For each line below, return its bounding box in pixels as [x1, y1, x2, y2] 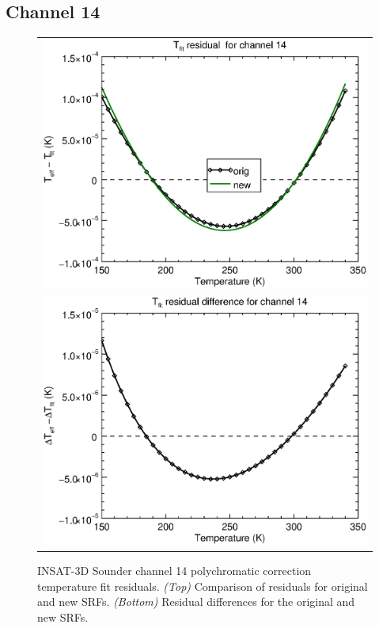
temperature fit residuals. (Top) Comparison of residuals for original [37, 577, 368, 594]
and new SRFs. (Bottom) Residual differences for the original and [37, 593, 355, 610]
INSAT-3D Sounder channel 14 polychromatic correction [37, 562, 312, 579]
